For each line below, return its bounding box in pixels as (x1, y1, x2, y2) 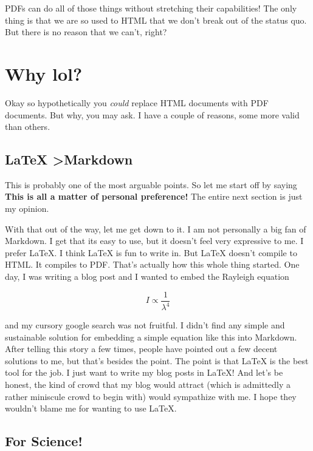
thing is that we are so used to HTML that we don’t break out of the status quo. (5, 13, 307, 26)
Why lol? (5, 61, 83, 86)
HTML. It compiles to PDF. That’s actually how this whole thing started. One (5, 258, 300, 271)
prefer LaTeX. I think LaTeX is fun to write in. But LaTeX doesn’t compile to (5, 246, 297, 259)
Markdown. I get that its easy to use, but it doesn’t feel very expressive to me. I (5, 234, 304, 247)
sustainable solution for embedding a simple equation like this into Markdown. (5, 330, 297, 343)
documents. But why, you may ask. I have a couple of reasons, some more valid (5, 108, 300, 121)
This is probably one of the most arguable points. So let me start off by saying (5, 178, 297, 191)
